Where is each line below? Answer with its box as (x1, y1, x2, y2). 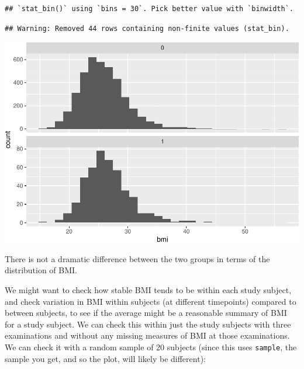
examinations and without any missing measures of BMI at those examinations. (5, 329, 290, 342)
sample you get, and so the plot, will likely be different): (5, 352, 206, 364)
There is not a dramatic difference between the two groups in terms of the (5, 252, 270, 264)
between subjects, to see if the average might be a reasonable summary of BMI (5, 307, 287, 319)
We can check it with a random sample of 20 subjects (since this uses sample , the (5, 340, 297, 353)
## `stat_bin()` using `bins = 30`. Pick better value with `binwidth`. (5, 5, 293, 13)
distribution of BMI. (5, 264, 78, 276)
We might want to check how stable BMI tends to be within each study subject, (5, 284, 292, 295)
